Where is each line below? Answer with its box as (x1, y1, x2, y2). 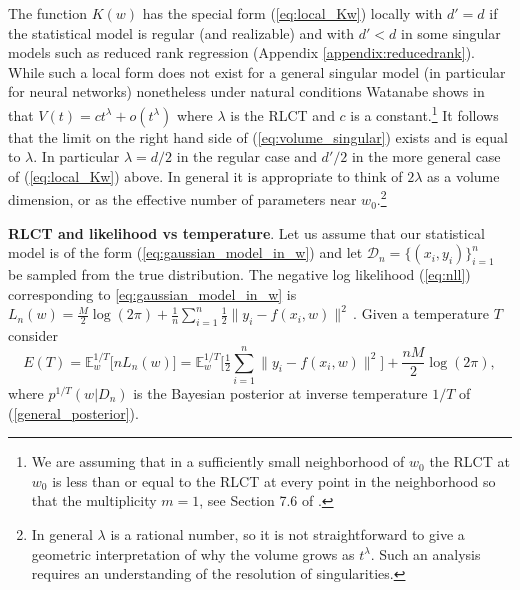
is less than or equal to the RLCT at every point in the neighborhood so (52, 470, 496, 491)
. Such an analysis (370, 543, 481, 564)
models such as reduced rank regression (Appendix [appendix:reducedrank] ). (8, 42, 475, 63)
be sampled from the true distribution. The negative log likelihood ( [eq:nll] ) (8, 264, 471, 285)
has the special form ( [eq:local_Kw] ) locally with (142, 3, 443, 23)
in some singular (400, 22, 501, 43)
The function (8, 3, 87, 23)
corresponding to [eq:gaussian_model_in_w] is (8, 283, 297, 304)
